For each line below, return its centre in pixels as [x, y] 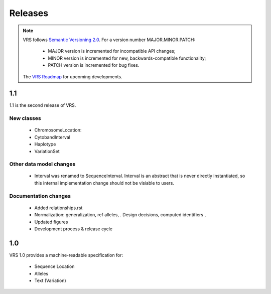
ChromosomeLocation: [58, 130]
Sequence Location [54, 266]
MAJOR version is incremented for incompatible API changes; [112, 51]
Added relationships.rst [58, 208]
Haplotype [45, 144]
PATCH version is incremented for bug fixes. [94, 65]
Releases [29, 13]
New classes [25, 118]
